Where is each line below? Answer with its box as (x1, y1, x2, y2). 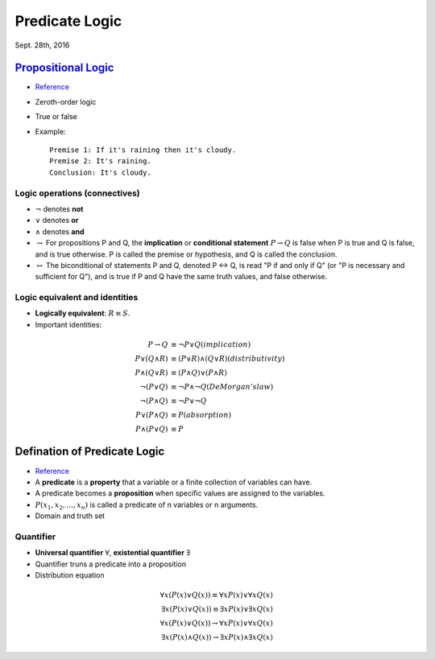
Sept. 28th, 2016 (14, 40, 70, 50)
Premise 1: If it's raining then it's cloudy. (49, 146, 237, 154)
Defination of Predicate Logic (14, 445, 165, 459)
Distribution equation (35, 570, 105, 579)
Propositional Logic (14, 61, 114, 75)
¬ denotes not (35, 204, 84, 213)
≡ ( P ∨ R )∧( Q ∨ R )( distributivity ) (170, 354, 285, 363)
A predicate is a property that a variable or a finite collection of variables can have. (35, 477, 313, 487)
